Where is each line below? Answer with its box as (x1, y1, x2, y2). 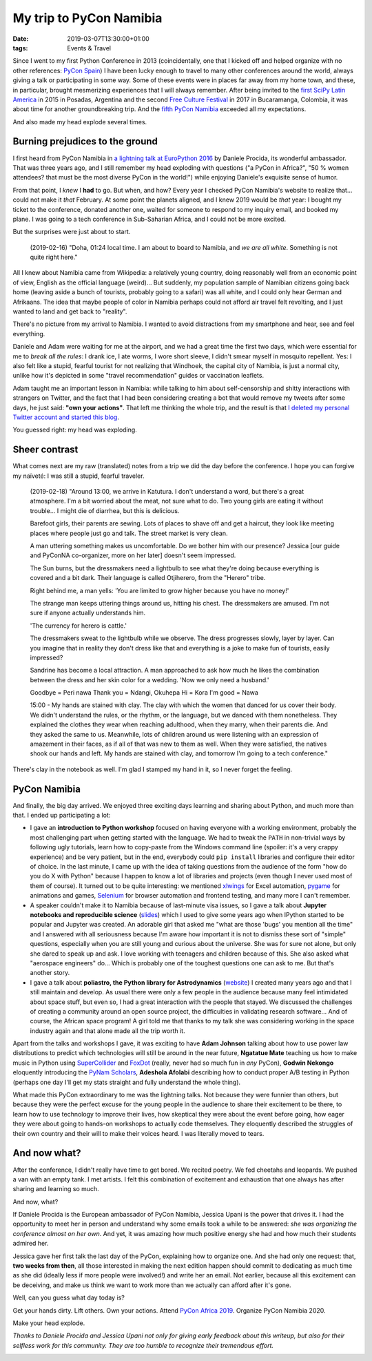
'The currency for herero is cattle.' (30, 621, 127, 630)
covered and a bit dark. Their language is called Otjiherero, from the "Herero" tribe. (30, 574, 266, 582)
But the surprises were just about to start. (12, 228, 131, 236)
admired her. (12, 1239, 49, 1248)
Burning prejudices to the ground (12, 135, 158, 148)
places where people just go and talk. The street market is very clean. (30, 529, 228, 537)
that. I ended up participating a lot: (12, 811, 111, 820)
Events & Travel (67, 44, 112, 52)
